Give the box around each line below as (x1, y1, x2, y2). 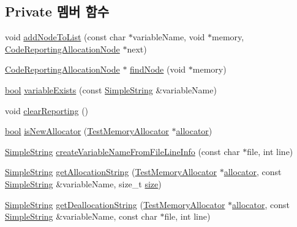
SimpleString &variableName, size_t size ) (5, 177, 162, 190)
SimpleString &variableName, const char (5, 210, 157, 223)
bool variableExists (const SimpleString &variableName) (5, 83, 217, 96)
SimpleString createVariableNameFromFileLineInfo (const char (5, 145, 240, 157)
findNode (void (130, 63, 186, 76)
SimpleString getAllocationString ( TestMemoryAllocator (5, 165, 217, 178)
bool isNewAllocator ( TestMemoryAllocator (5, 124, 169, 137)
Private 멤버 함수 (5, 2, 110, 21)
